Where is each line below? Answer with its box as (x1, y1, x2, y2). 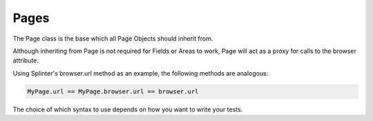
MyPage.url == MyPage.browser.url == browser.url (27, 87, 199, 96)
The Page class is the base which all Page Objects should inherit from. (12, 34, 213, 43)
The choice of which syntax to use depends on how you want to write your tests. (12, 105, 243, 113)
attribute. (12, 56, 39, 65)
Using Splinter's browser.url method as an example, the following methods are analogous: (12, 69, 269, 77)
